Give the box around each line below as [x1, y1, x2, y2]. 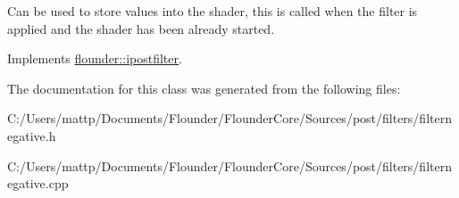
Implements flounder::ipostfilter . [7, 49, 182, 68]
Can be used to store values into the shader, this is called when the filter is [7, 2, 418, 20]
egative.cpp [7, 174, 69, 193]
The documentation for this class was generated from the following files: [7, 78, 401, 97]
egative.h [7, 126, 56, 144]
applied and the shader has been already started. [7, 19, 275, 37]
